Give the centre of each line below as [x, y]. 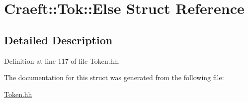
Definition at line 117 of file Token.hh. [62, 60]
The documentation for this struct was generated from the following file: [114, 77]
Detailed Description [58, 40]
